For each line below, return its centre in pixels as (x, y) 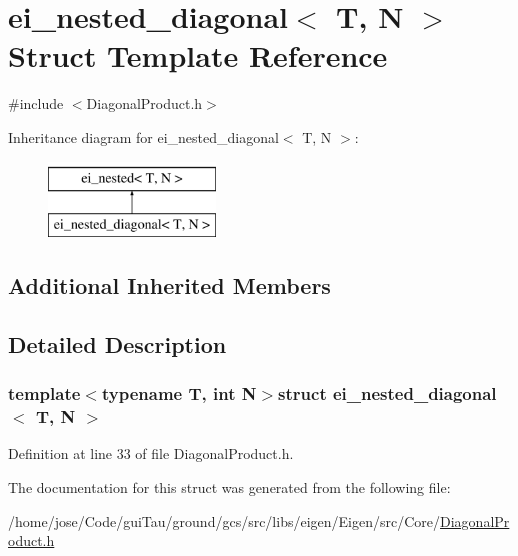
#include (36, 103)
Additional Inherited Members (169, 285)
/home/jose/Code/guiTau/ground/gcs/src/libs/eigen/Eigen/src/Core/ (224, 520)
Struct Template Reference (198, 55)
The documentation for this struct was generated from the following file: (229, 486)
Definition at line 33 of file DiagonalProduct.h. (151, 453)
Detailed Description (117, 343)
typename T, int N (179, 393)
